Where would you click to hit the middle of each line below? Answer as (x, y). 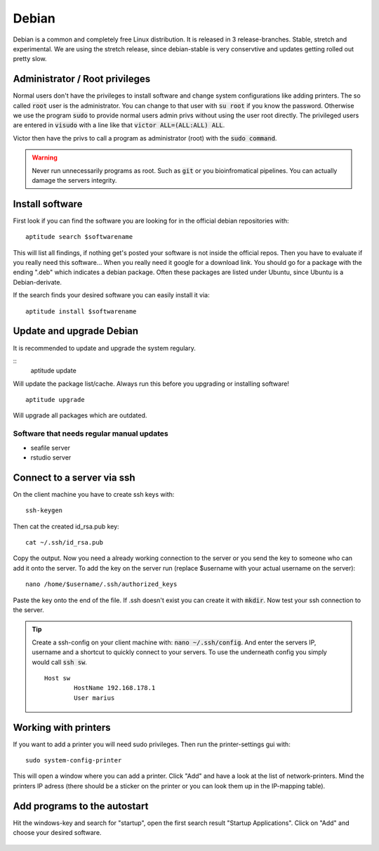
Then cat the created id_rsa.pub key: (66, 526)
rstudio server (51, 457)
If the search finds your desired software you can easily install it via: (111, 295)
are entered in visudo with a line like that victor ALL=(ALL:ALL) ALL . (119, 125)
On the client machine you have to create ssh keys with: (94, 494)
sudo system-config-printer (74, 760)
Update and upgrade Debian (76, 331)
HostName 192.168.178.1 (115, 688)
